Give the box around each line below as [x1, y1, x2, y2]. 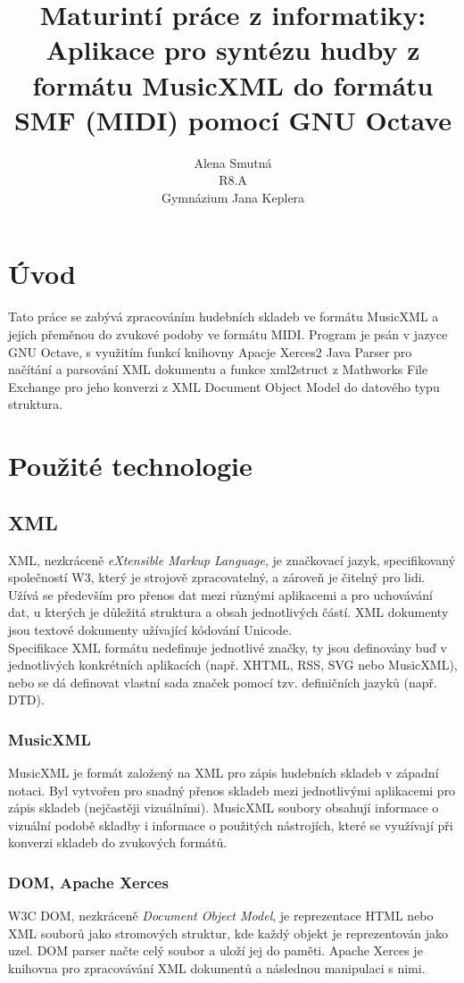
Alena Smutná [194, 153, 272, 171]
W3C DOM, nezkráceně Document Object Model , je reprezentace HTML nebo [8, 906, 434, 925]
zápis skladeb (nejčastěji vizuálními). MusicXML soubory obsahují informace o [8, 798, 439, 817]
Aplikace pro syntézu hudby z [46, 31, 420, 68]
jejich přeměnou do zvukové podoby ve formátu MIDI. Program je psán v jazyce [8, 325, 448, 343]
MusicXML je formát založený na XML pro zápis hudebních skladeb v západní [8, 763, 439, 782]
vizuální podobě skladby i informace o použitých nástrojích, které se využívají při [8, 815, 453, 834]
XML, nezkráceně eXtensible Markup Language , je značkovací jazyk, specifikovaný [8, 550, 456, 569]
